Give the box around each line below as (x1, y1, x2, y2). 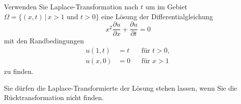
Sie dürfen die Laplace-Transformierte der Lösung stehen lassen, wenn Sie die (4, 82, 238, 93)
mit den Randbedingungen (4, 35, 84, 46)
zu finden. (4, 66, 34, 76)
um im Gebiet (145, 1, 187, 11)
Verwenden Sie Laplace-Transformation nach (4, 1, 138, 11)
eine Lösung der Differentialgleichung (101, 11, 213, 21)
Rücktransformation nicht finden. (4, 92, 104, 103)
